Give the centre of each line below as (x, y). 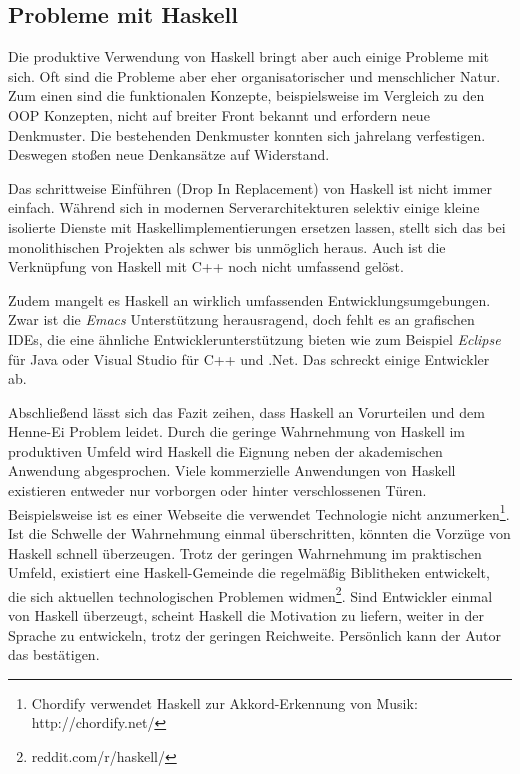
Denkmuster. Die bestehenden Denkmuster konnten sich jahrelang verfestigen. (247, 134)
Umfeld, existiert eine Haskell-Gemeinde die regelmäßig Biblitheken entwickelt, (249, 572)
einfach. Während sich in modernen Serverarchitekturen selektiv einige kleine (244, 207)
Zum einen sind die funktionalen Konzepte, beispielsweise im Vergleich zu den (246, 95)
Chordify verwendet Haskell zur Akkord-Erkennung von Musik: (224, 702)
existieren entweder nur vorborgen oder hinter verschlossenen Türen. (217, 490)
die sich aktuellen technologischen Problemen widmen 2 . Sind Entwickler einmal (250, 594)
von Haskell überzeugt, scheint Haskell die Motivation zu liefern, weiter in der (246, 614)
